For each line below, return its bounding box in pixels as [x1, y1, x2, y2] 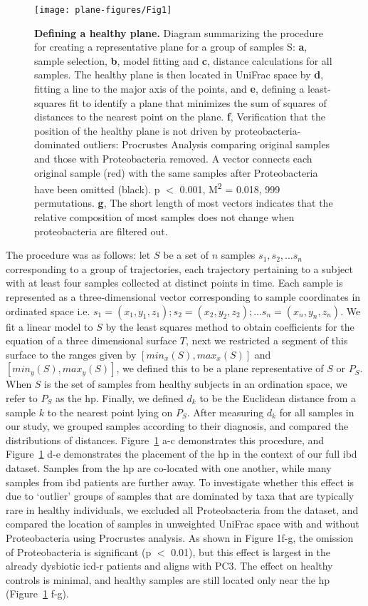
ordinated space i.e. [6, 303, 90, 318]
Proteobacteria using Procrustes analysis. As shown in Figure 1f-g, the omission [6, 530, 354, 545]
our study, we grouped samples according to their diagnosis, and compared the [6, 418, 349, 433]
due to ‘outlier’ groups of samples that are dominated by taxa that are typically [6, 488, 354, 503]
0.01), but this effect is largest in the [171, 544, 331, 559]
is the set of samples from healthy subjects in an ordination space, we [44, 376, 347, 391]
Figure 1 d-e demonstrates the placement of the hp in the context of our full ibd [6, 446, 357, 461]
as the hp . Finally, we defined [55, 390, 184, 405]
